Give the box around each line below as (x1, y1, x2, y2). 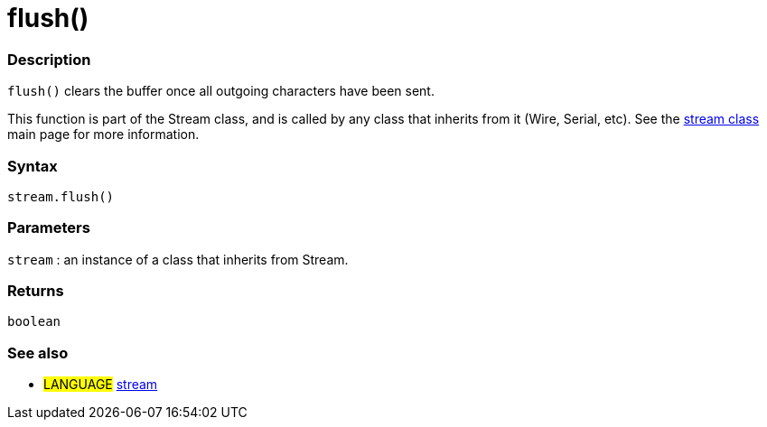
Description (7, 50, 91, 69)
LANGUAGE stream (43, 376, 158, 393)
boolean (7, 314, 61, 330)
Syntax (7, 156, 58, 175)
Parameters (7, 218, 90, 237)
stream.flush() (7, 189, 115, 204)
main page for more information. (7, 126, 200, 143)
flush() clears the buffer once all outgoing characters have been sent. (7, 83, 435, 99)
